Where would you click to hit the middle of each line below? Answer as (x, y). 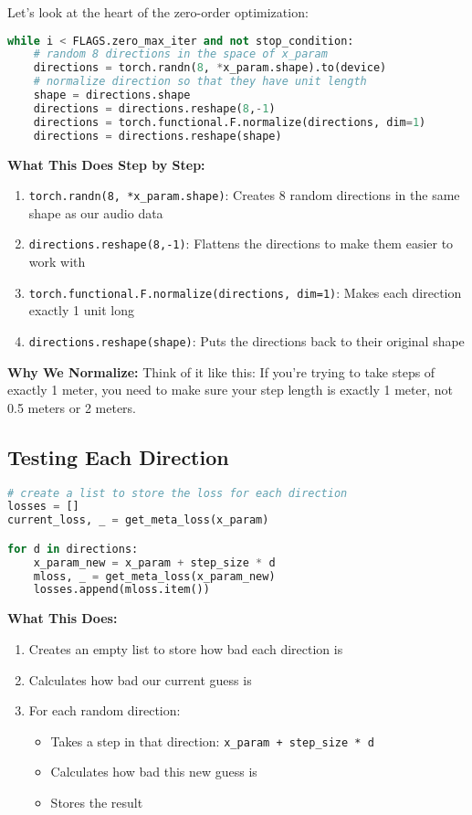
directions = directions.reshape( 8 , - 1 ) (154, 108)
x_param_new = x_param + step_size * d (154, 562)
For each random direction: (105, 710)
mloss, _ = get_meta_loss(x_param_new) (154, 576)
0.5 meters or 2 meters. (72, 407)
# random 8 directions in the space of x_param (180, 54)
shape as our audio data (96, 212)
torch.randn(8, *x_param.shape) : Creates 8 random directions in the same (244, 195)
